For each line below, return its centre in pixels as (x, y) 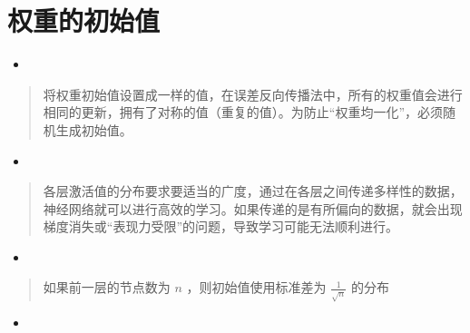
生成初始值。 (94, 129)
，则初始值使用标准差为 (256, 287)
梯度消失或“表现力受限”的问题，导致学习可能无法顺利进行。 (221, 226)
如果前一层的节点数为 (107, 287)
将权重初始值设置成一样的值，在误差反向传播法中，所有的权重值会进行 (253, 94)
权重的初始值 (84, 20)
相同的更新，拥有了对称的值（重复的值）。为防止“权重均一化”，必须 (243, 112)
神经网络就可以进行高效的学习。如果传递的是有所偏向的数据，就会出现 (253, 208)
